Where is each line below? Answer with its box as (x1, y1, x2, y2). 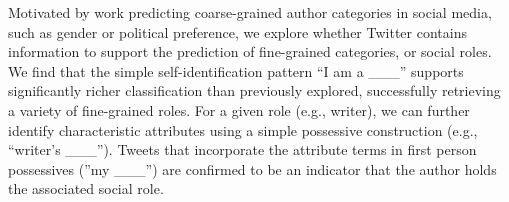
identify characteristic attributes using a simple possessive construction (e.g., (8, 119, 478, 140)
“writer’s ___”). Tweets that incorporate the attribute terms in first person (8, 139, 477, 160)
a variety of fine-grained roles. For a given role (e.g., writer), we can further (8, 99, 470, 120)
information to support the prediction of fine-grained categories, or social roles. (8, 41, 492, 62)
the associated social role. (8, 178, 164, 199)
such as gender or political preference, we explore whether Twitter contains (8, 21, 467, 42)
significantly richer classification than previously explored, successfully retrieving (8, 80, 501, 101)
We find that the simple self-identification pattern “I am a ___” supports (8, 60, 464, 81)
